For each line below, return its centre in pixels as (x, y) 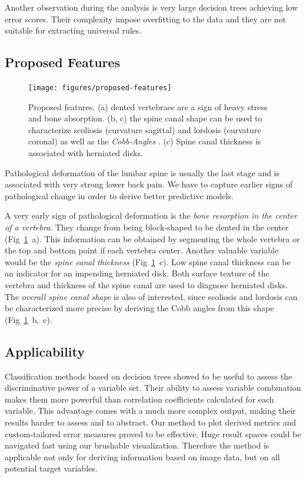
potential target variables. (51, 468)
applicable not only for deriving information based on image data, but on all (142, 456)
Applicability (45, 351)
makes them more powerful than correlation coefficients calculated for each (139, 399)
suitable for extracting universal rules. (73, 30)
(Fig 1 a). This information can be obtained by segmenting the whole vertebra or (152, 238)
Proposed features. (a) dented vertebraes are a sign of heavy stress (148, 106)
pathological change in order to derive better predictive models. (119, 195)
